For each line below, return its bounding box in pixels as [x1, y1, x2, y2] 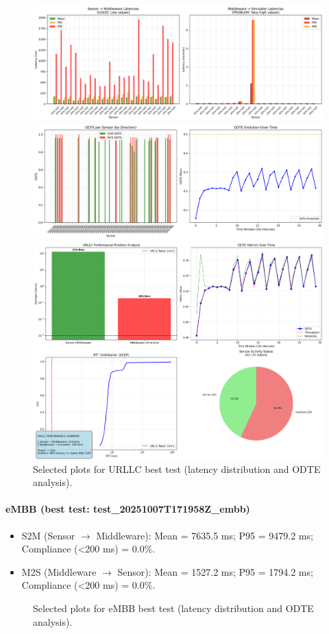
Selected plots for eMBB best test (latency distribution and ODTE [33, 601, 314, 615]
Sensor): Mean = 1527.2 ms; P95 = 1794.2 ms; [117, 564, 313, 578]
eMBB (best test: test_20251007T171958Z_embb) [5, 502, 250, 516]
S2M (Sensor [21, 528, 75, 542]
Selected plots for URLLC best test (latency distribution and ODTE [33, 461, 321, 476]
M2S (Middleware [21, 564, 97, 578]
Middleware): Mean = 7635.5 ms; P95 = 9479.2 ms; [96, 528, 313, 542]
